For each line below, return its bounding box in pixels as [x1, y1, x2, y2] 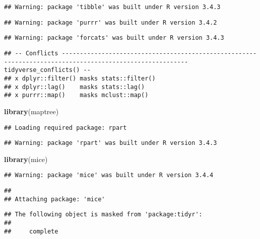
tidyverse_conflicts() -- [4, 66, 91, 74]
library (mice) [4, 153, 48, 164]
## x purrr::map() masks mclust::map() [4, 92, 149, 99]
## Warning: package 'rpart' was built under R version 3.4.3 [4, 139, 217, 147]
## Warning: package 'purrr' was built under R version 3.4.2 [4, 19, 217, 26]
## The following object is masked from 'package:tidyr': [4, 211, 203, 218]
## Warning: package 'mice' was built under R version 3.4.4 [4, 172, 214, 179]
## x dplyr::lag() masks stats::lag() [4, 83, 145, 91]
